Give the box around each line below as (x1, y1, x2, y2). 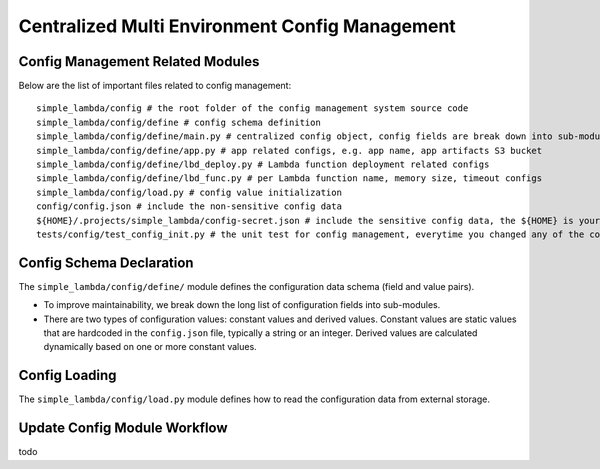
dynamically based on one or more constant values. (43, 341, 257, 353)
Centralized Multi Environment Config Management (18, 15, 457, 37)
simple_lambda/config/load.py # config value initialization (36, 186, 342, 198)
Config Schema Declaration (18, 254, 194, 271)
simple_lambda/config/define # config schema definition (36, 116, 322, 128)
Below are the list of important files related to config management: (18, 80, 292, 92)
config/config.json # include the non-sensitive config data (36, 201, 342, 212)
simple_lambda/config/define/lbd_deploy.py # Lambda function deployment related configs (36, 159, 490, 170)
